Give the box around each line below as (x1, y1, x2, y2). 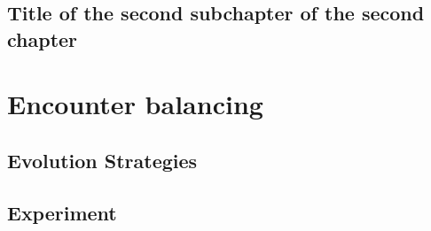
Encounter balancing (7, 86, 263, 122)
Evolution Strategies (7, 146, 198, 173)
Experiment (7, 198, 117, 226)
